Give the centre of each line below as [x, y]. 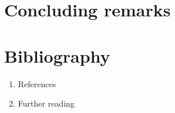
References [37, 83]
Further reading [46, 103]
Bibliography [57, 55]
